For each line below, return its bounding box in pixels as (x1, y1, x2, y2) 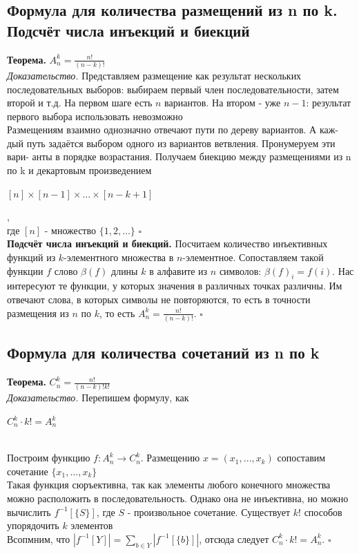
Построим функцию (7, 450, 90, 465)
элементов (70, 518, 113, 533)
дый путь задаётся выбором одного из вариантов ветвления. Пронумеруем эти (7, 135, 336, 150)
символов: (219, 263, 262, 278)
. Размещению (140, 450, 200, 465)
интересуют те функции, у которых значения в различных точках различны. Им (7, 278, 342, 293)
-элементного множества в (64, 250, 174, 265)
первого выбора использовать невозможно (7, 108, 183, 123)
